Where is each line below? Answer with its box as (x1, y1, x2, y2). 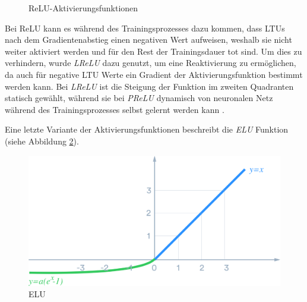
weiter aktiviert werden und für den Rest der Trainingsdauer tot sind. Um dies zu (5, 45, 302, 57)
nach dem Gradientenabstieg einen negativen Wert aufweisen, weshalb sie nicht (5, 33, 292, 46)
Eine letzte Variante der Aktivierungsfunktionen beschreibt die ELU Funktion (5, 123, 289, 136)
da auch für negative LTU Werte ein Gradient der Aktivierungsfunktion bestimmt (5, 68, 303, 80)
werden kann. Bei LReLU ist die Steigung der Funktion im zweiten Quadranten (5, 80, 294, 92)
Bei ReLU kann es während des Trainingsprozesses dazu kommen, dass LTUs (5, 21, 285, 34)
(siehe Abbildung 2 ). (5, 134, 79, 147)
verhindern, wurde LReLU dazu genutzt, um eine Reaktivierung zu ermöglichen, (5, 56, 296, 69)
